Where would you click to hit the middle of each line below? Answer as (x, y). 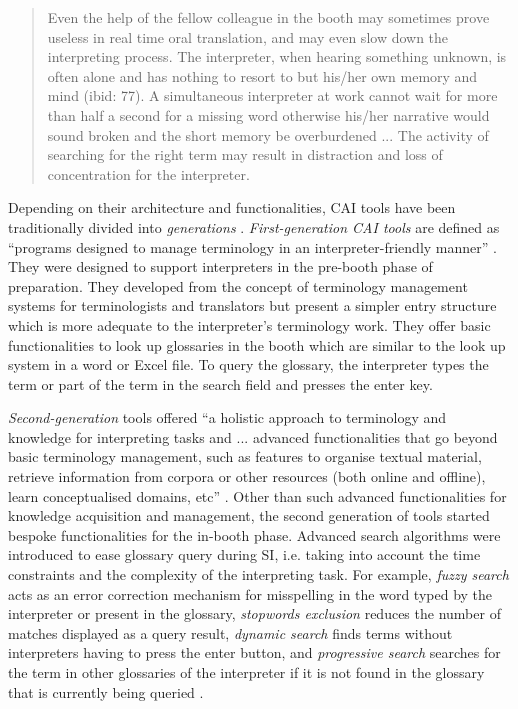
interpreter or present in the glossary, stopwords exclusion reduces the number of (254, 613)
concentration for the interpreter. (148, 173)
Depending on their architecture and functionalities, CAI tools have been (232, 207)
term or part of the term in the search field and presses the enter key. (220, 383)
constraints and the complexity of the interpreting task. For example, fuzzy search (258, 574)
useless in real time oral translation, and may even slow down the (248, 36)
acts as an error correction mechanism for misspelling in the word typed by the (250, 593)
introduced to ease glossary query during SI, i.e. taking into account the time (244, 554)
